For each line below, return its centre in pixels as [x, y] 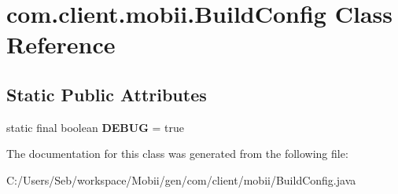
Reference [61, 44]
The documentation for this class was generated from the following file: [177, 154]
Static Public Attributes [107, 94]
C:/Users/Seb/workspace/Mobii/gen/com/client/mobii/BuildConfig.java [181, 179]
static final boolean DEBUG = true [96, 127]
